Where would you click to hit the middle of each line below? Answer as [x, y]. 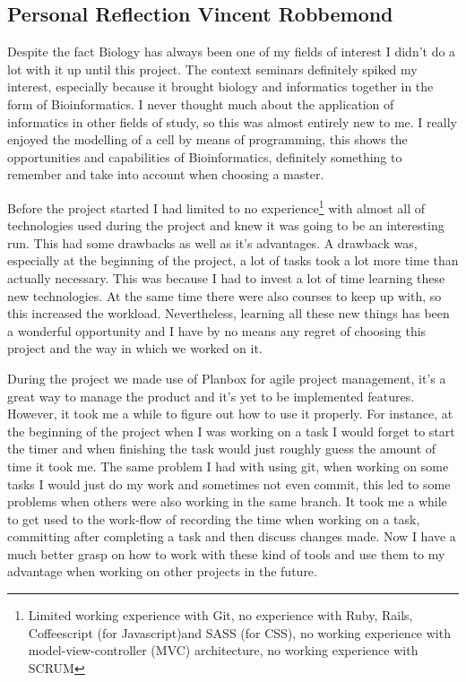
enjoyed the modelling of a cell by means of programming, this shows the [207, 139]
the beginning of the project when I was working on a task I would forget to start [231, 431]
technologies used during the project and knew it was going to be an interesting [226, 225]
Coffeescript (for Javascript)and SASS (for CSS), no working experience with [239, 632]
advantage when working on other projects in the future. [162, 571]
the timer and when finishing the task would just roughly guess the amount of [222, 449]
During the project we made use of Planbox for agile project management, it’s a [227, 378]
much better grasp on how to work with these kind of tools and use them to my [226, 553]
